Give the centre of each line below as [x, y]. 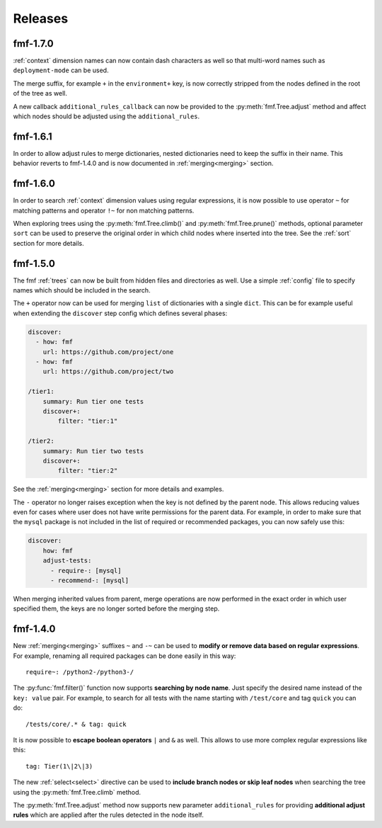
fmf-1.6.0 [34, 184]
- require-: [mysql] [86, 571]
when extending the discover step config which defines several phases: [120, 313]
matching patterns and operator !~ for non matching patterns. [104, 210]
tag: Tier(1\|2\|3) [59, 766]
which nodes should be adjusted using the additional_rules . [106, 116]
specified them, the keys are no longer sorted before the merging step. [116, 608]
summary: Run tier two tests [93, 451]
